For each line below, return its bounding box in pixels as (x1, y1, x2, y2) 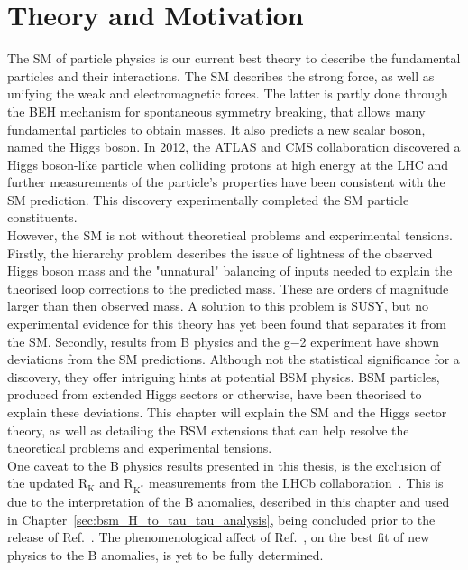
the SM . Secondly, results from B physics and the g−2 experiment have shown (7, 332, 440, 350)
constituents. (7, 208, 78, 227)
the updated (7, 473, 75, 492)
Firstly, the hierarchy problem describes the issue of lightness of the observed (7, 243, 433, 262)
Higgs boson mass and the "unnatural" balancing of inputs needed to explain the (7, 261, 453, 280)
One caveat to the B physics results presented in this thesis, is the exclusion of (7, 455, 441, 474)
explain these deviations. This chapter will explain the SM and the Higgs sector (7, 403, 447, 421)
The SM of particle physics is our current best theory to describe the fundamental (7, 49, 461, 68)
